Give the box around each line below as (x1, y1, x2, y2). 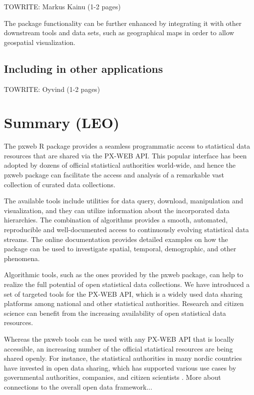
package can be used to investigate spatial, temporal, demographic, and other (4, 243, 236, 254)
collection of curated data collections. (4, 179, 115, 189)
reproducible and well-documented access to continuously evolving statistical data (4, 224, 249, 235)
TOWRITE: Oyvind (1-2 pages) (4, 84, 100, 94)
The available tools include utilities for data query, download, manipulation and (4, 196, 243, 206)
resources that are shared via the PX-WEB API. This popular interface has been (4, 150, 247, 160)
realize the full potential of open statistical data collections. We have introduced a (4, 279, 250, 289)
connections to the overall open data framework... (4, 381, 153, 392)
